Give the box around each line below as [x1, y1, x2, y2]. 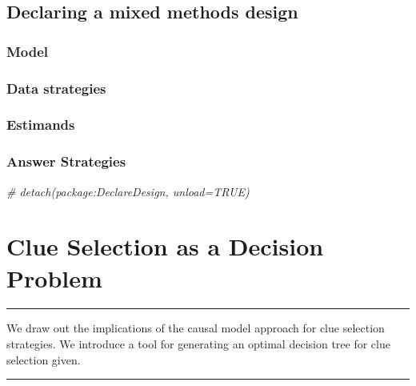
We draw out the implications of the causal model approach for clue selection [6, 320, 385, 336]
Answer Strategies [6, 151, 126, 171]
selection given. [6, 351, 81, 368]
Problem [6, 261, 102, 294]
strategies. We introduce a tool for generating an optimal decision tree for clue [6, 336, 390, 352]
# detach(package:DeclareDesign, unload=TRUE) [6, 183, 250, 199]
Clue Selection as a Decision [6, 230, 324, 263]
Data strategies [6, 78, 106, 98]
